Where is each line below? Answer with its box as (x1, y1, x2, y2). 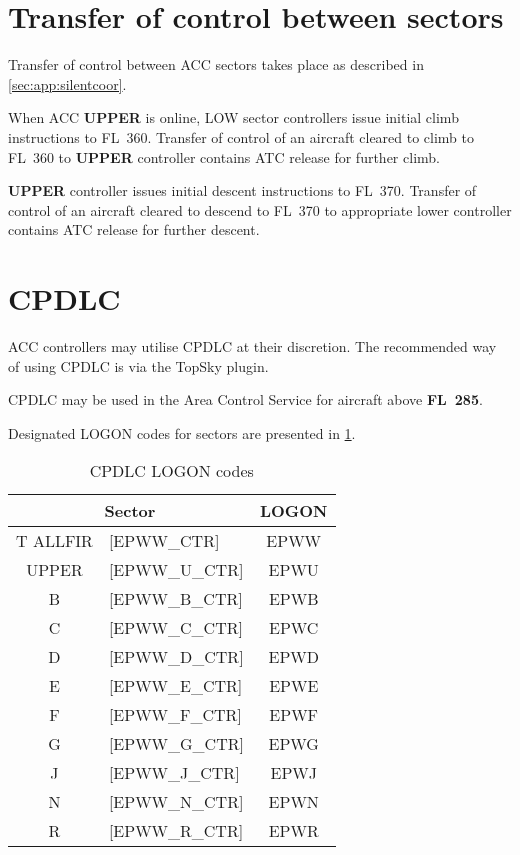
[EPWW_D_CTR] (108, 645, 244, 669)
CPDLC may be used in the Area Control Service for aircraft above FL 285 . (8, 389, 483, 410)
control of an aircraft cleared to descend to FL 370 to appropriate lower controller (8, 199, 512, 220)
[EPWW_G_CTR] (108, 732, 244, 756)
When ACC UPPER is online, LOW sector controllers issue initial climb (8, 107, 459, 128)
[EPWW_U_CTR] (108, 558, 244, 582)
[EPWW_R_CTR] (108, 819, 244, 843)
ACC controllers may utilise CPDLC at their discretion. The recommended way (8, 336, 497, 356)
